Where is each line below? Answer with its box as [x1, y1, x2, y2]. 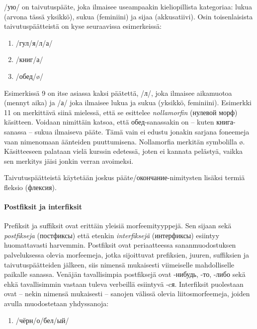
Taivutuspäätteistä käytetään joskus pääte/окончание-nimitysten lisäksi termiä [4, 172, 245, 183]
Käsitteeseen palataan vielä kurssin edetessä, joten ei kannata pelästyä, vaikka [4, 146, 243, 156]
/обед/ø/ [15, 70, 43, 81]
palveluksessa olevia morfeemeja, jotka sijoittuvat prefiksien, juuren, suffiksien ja [4, 250, 250, 260]
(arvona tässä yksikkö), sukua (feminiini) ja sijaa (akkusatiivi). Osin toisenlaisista [4, 11, 253, 21]
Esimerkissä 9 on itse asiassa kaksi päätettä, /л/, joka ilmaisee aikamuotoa [4, 87, 232, 98]
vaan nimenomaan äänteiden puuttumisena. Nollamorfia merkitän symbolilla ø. [4, 136, 245, 146]
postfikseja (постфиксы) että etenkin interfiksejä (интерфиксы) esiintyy [4, 230, 220, 240]
